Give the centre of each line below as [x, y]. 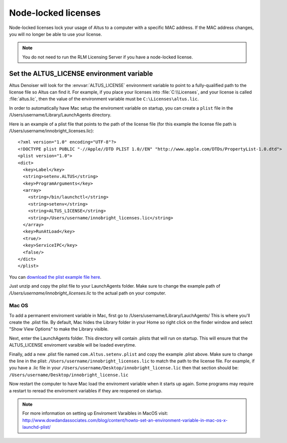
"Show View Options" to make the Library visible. [59, 329]
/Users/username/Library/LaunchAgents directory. [60, 115]
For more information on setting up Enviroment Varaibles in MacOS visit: [95, 413]
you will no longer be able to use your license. [56, 34]
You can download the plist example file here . [55, 277]
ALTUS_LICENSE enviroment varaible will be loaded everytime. [73, 345]
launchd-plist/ [37, 427]
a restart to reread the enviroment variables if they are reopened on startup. [86, 390]
